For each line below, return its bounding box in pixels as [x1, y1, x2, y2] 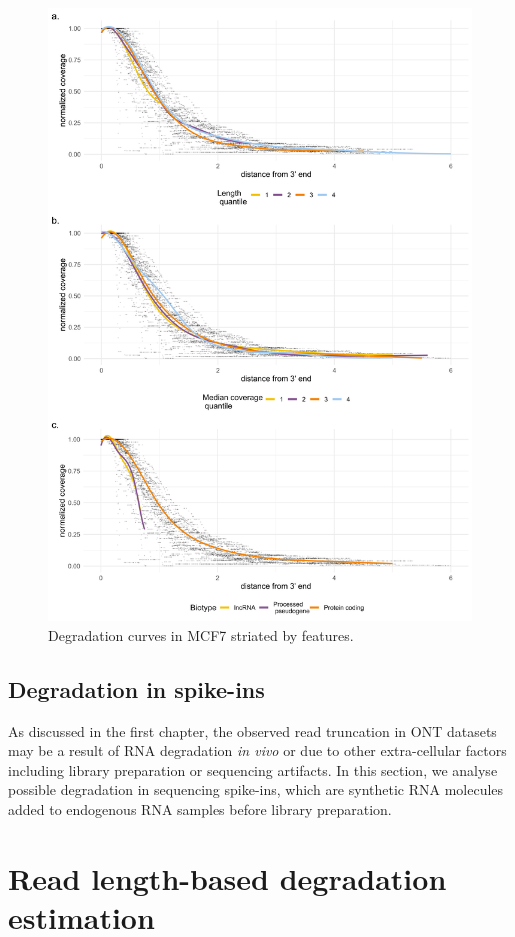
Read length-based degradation [8, 857, 447, 898]
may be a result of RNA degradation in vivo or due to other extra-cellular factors [8, 740, 507, 761]
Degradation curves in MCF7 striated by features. [48, 624, 354, 645]
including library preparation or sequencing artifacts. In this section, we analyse [8, 759, 498, 780]
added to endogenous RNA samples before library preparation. [8, 799, 392, 819]
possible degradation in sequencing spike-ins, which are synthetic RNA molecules [8, 779, 504, 800]
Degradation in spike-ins [8, 673, 265, 704]
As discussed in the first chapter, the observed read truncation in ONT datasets [8, 720, 497, 741]
